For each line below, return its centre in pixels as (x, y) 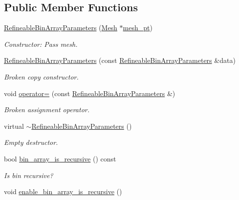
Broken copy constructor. (41, 76)
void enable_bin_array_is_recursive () (63, 191)
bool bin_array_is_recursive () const (60, 158)
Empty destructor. (31, 142)
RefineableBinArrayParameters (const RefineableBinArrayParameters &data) (120, 60)
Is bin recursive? (29, 175)
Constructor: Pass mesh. (41, 44)
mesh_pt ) (138, 28)
